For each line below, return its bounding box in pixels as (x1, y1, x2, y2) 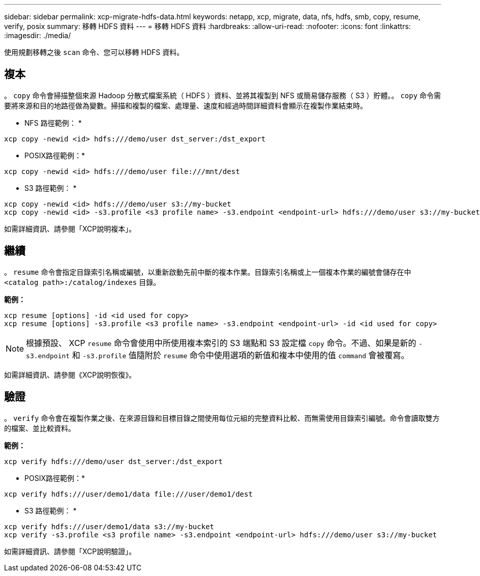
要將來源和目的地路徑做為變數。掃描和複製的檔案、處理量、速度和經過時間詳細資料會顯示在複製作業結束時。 (4, 101, 367, 110)
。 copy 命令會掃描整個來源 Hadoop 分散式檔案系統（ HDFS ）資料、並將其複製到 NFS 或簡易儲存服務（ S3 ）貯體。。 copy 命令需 (4, 91, 441, 100)
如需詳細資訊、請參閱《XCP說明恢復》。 (4, 370, 136, 379)
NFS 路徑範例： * (24, 118, 82, 127)
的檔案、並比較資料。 (4, 423, 75, 433)
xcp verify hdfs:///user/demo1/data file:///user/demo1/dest (4, 489, 253, 498)
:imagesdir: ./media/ (4, 31, 71, 40)
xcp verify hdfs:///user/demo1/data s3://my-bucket (4, 522, 215, 531)
